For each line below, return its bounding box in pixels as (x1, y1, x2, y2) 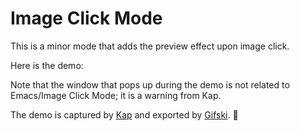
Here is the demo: (10, 59, 84, 71)
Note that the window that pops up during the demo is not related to (10, 78, 290, 91)
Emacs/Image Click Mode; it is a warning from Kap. (10, 89, 222, 101)
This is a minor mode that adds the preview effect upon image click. (10, 40, 290, 52)
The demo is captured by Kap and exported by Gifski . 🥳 (10, 108, 239, 121)
